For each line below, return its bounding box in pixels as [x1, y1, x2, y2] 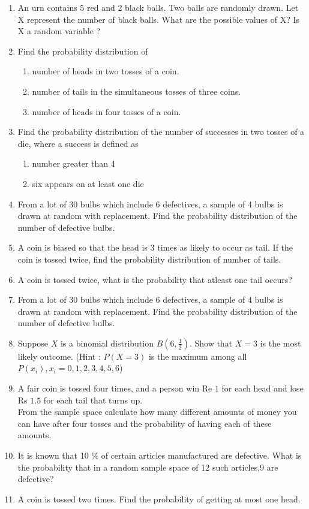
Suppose [17, 336, 49, 349]
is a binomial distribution [60, 336, 154, 349]
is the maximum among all [148, 350, 247, 362]
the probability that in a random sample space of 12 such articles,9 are [17, 460, 278, 473]
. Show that [189, 336, 233, 349]
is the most [260, 336, 301, 349]
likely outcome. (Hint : [17, 350, 101, 362]
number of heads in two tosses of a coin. [32, 65, 179, 77]
